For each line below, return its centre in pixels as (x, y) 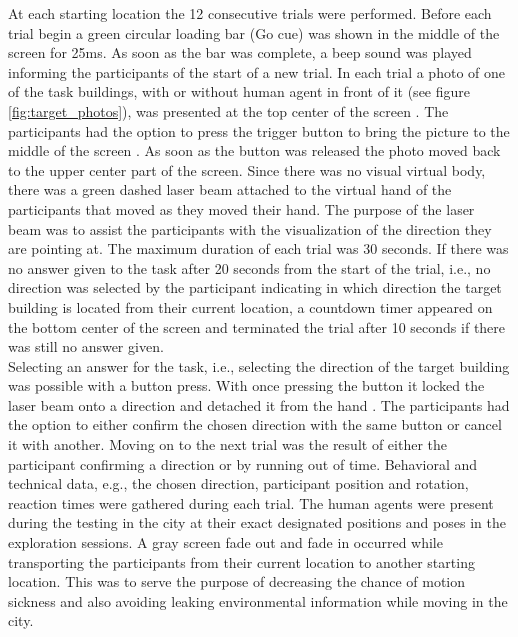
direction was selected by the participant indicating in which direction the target (255, 287)
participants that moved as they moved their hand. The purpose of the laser (241, 208)
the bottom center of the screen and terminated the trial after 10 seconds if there (257, 326)
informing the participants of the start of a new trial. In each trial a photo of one (256, 71)
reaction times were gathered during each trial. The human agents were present (251, 502)
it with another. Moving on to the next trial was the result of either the (227, 444)
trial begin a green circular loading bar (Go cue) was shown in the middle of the (254, 32)
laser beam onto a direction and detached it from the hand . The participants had (259, 404)
